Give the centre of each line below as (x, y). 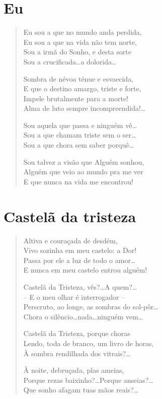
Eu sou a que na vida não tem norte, (80, 42)
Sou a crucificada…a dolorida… (70, 61)
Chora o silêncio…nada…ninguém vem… (83, 316)
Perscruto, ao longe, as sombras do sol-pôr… (91, 307)
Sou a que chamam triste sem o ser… (80, 135)
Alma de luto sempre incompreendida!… (85, 108)
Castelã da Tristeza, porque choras (77, 333)
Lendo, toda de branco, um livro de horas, (89, 343)
